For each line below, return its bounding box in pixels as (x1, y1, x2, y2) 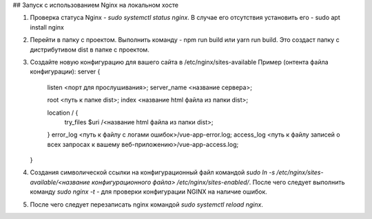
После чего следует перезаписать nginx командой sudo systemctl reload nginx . (30, 200, 263, 209)
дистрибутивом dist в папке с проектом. (30, 45, 149, 54)
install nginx (30, 23, 65, 31)
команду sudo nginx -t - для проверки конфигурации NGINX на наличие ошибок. (30, 187, 268, 196)
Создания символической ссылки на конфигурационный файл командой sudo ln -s (30, 168, 276, 176)
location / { (47, 108, 79, 117)
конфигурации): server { (30, 67, 101, 76)
